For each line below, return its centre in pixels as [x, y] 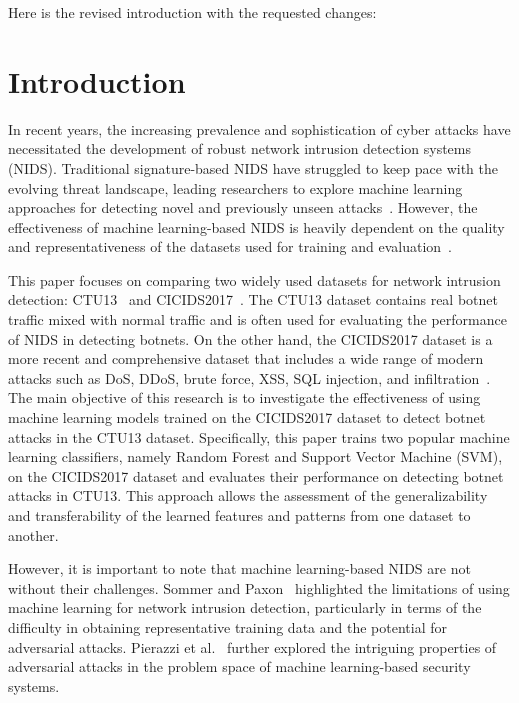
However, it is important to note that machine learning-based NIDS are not [239, 568]
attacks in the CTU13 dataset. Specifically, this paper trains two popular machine [259, 436]
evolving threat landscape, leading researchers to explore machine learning [235, 187]
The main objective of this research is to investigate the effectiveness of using [244, 397]
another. [33, 534]
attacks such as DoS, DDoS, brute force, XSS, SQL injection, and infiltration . [249, 377]
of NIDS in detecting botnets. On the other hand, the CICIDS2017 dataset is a [250, 338]
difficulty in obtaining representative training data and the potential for [227, 626]
